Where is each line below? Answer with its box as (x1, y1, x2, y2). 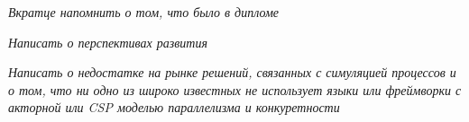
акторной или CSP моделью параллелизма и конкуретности (8, 98, 340, 117)
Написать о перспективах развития (8, 32, 207, 51)
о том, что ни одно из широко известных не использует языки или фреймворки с (8, 80, 462, 99)
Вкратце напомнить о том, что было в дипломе (8, 3, 280, 21)
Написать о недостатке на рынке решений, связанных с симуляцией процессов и (8, 63, 456, 82)
